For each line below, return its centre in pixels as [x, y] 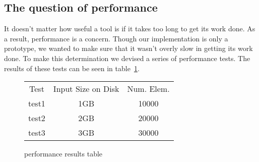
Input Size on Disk [86, 89]
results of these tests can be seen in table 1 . [72, 68]
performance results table [63, 154]
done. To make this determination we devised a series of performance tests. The [127, 58]
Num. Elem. [148, 89]
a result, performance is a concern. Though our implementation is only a [116, 38]
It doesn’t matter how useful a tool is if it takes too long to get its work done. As [130, 29]
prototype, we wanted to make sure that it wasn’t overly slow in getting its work [128, 48]
